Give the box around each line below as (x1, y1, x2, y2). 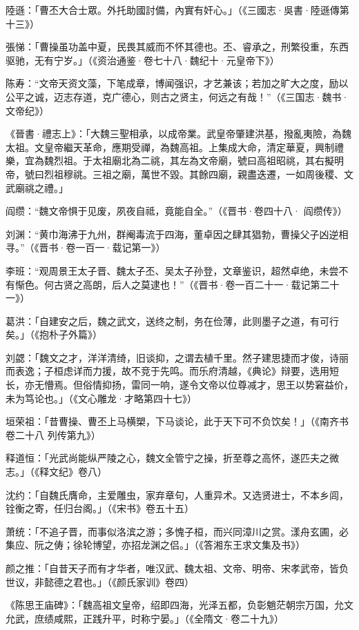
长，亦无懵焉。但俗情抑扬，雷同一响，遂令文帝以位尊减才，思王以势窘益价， (6, 377, 353, 392)
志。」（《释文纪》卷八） (6, 464, 107, 479)
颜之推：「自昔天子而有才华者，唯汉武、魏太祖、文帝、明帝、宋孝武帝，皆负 (6, 561, 349, 575)
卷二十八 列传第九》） (6, 427, 101, 442)
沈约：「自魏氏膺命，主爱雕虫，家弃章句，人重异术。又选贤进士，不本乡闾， (6, 487, 349, 502)
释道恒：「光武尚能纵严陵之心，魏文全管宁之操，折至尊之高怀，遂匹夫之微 (6, 451, 339, 465)
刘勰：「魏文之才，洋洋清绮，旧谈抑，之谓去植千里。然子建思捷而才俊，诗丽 (6, 350, 349, 364)
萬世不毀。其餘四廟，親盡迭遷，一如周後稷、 (140, 166, 344, 181)
